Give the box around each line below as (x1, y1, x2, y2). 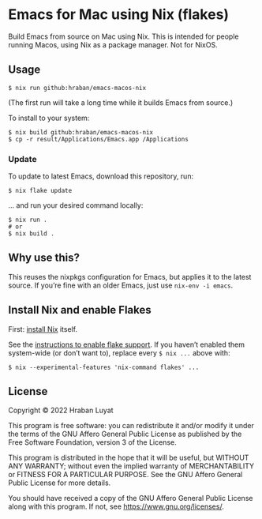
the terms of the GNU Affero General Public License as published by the (8, 429, 242, 439)
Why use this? (8, 251, 80, 265)
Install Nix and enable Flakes (8, 303, 152, 317)
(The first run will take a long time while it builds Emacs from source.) (8, 97, 234, 107)
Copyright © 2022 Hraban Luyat (8, 405, 114, 416)
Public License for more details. (8, 478, 111, 487)
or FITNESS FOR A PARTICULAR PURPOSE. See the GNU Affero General (8, 470, 243, 480)
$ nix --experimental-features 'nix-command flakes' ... (8, 363, 200, 371)
